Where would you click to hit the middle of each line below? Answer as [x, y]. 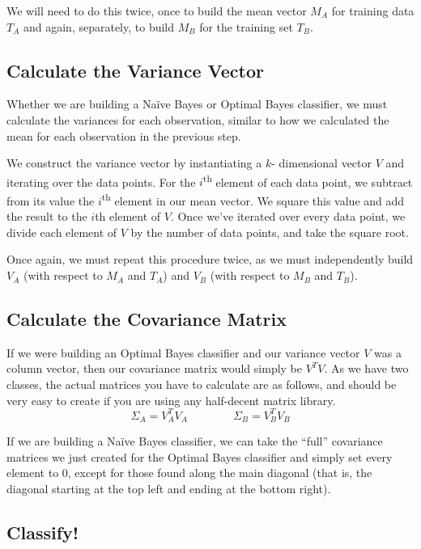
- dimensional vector [322, 163]
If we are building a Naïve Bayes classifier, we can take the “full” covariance [195, 441]
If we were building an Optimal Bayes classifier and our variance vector [183, 352]
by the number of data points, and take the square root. [270, 232]
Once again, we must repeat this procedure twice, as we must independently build [210, 259]
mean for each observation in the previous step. [124, 135]
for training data [373, 11]
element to [33, 473]
